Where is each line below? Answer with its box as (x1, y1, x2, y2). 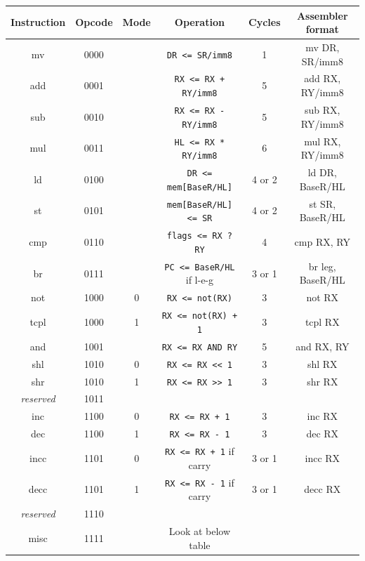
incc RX (305, 450, 340, 465)
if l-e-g (185, 272, 214, 287)
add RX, (304, 71, 341, 86)
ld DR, (307, 165, 337, 180)
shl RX (307, 356, 338, 371)
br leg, (308, 258, 336, 273)
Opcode (75, 15, 113, 29)
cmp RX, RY (294, 235, 350, 249)
